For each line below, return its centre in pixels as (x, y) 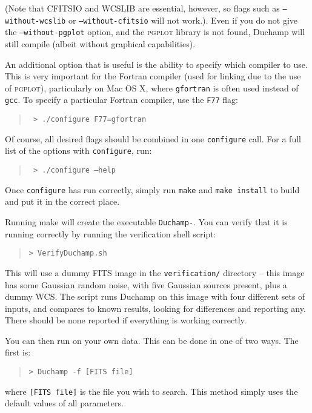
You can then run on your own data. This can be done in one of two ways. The (152, 340)
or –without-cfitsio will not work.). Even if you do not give (183, 20)
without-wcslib (35, 21)
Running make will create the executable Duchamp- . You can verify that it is (146, 221)
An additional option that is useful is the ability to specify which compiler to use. (156, 64)
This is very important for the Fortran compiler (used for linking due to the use (153, 76)
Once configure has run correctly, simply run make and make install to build (152, 189)
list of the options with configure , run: (78, 150)
